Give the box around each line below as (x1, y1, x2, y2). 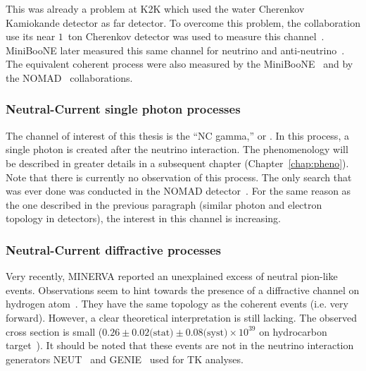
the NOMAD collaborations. (6, 70, 133, 85)
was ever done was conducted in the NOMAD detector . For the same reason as (6, 183, 351, 198)
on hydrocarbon (259, 324, 327, 339)
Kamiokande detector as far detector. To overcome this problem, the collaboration (6, 15, 360, 30)
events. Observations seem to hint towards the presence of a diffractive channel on (6, 282, 360, 297)
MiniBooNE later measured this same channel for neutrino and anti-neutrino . (6, 42, 345, 57)
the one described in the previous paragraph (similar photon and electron (6, 197, 322, 212)
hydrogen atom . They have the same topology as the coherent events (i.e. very (6, 296, 348, 311)
